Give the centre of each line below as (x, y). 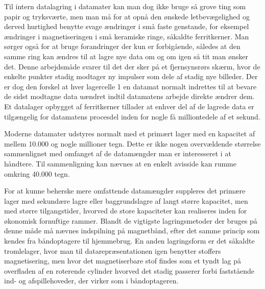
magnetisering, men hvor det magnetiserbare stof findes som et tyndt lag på (123, 261)
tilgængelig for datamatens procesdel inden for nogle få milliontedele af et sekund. (132, 116)
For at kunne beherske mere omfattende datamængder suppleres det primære (125, 191)
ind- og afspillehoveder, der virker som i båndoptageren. (91, 281)
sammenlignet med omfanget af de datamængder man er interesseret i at (118, 153)
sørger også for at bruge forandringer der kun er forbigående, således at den (122, 46)
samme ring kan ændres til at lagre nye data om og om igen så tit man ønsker (126, 56)
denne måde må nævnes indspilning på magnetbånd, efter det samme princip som (132, 231)
